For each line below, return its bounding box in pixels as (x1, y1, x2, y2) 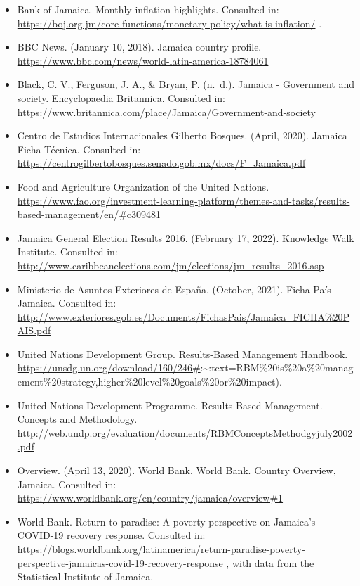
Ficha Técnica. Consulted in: (17, 141, 141, 156)
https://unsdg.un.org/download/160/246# (17, 360, 201, 375)
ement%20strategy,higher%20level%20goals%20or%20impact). (17, 374, 282, 389)
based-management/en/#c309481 (17, 207, 161, 222)
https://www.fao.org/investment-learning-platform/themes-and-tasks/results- (17, 193, 350, 208)
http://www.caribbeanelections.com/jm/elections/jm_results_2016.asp (17, 257, 324, 272)
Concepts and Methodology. (17, 412, 138, 426)
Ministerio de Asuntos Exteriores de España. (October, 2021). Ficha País (17, 281, 331, 296)
